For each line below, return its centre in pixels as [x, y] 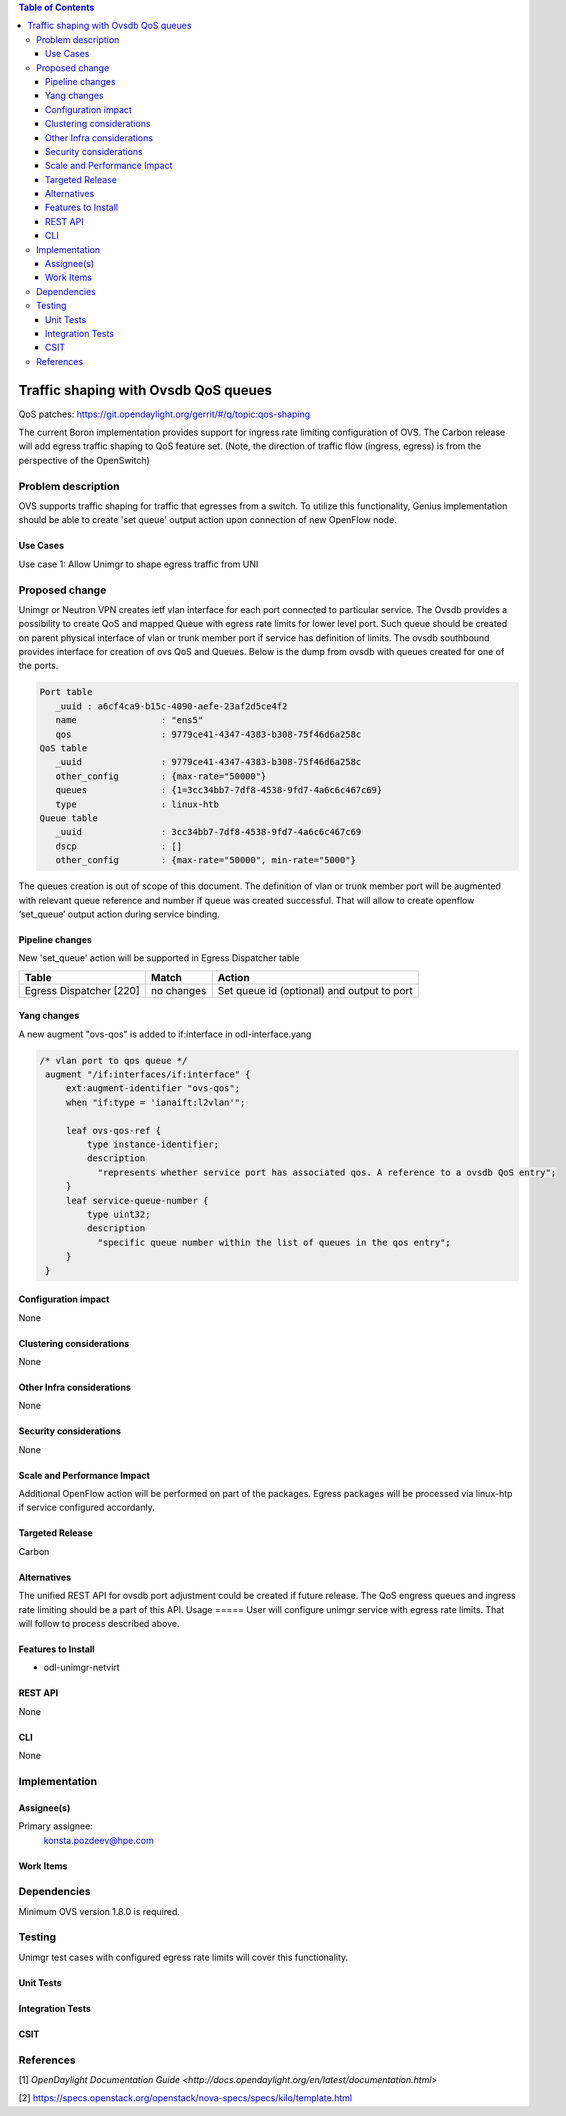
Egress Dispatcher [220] [82, 990]
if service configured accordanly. [86, 1507]
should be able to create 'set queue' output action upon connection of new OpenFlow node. [207, 520]
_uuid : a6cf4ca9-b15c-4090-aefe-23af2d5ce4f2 [171, 706]
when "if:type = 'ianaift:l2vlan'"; [155, 1102]
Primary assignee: [56, 1826]
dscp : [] [119, 846]
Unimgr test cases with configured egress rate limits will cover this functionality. [183, 1957]
